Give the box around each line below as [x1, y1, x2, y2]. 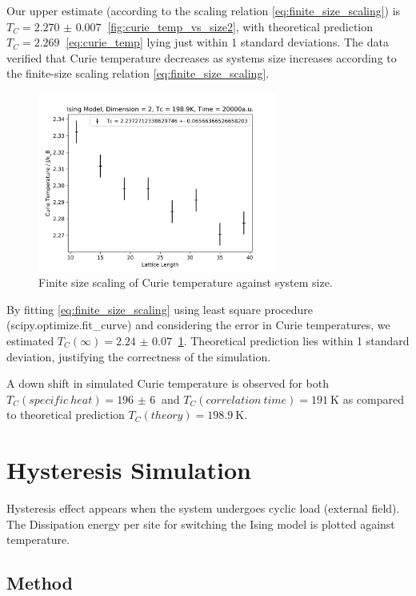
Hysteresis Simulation [6, 453, 251, 486]
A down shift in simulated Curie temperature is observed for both [6, 375, 330, 392]
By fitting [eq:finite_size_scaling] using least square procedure [6, 300, 313, 317]
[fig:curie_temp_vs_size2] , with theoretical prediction [107, 18, 374, 34]
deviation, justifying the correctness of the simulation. [6, 348, 271, 364]
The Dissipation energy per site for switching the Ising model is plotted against [6, 515, 395, 532]
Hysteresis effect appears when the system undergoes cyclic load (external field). [6, 500, 400, 517]
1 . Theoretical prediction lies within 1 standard [178, 332, 410, 348]
